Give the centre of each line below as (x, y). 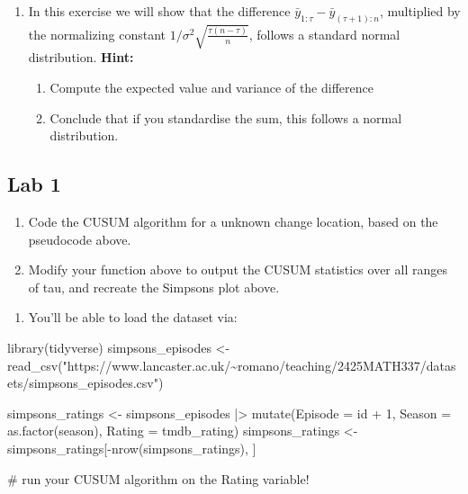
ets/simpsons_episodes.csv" (83, 383)
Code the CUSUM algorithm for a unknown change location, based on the (233, 221)
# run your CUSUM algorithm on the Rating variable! (158, 478)
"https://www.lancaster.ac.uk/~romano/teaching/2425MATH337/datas (259, 365)
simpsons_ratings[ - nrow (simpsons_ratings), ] (132, 448)
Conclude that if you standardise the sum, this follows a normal (226, 117)
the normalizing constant (97, 34)
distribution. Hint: (81, 57)
